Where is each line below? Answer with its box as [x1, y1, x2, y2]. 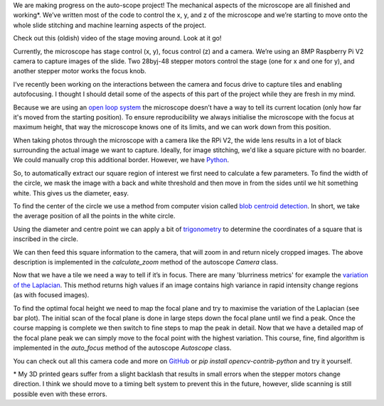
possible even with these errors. [13, 390, 107, 398]
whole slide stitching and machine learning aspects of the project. [13, 21, 206, 29]
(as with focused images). [13, 291, 90, 299]
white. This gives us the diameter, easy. [13, 188, 129, 197]
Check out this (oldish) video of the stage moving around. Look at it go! [13, 34, 222, 43]
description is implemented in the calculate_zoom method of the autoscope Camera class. [13, 257, 279, 266]
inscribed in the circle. [13, 235, 78, 243]
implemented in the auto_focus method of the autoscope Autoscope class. [13, 343, 232, 352]
